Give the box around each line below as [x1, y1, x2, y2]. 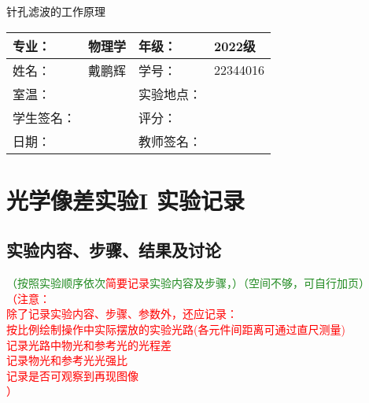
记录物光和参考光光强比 [6, 352, 127, 368]
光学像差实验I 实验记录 [6, 183, 245, 216]
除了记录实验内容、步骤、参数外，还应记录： [6, 305, 238, 322]
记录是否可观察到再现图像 [6, 367, 138, 383]
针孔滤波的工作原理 [6, 3, 105, 19]
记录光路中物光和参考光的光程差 [6, 336, 172, 353]
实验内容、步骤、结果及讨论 [6, 238, 221, 262]
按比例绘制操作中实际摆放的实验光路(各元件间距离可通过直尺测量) [6, 320, 345, 337]
